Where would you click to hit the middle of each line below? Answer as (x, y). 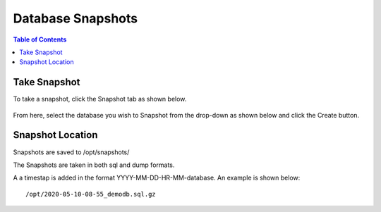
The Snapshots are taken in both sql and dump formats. (94, 165)
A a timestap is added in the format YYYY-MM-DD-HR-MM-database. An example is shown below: (157, 178)
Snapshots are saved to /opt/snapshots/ (71, 152)
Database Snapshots (75, 18)
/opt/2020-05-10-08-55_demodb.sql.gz (91, 194)
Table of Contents (40, 39)
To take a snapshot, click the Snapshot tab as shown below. (100, 99)
